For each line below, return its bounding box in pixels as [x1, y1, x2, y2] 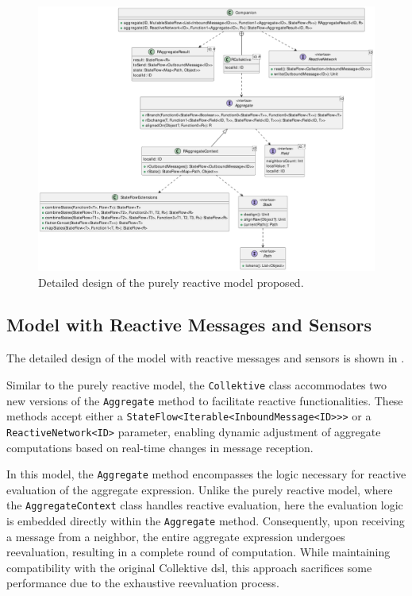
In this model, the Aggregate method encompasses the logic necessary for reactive [6, 466, 406, 482]
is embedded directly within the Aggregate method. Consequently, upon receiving [6, 513, 405, 529]
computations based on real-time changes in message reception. [6, 439, 314, 455]
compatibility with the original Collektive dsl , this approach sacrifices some [6, 559, 372, 575]
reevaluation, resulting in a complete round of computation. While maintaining [6, 544, 391, 560]
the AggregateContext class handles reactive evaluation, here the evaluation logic [6, 497, 403, 513]
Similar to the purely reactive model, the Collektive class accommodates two [6, 376, 387, 393]
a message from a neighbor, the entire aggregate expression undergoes [6, 528, 345, 544]
